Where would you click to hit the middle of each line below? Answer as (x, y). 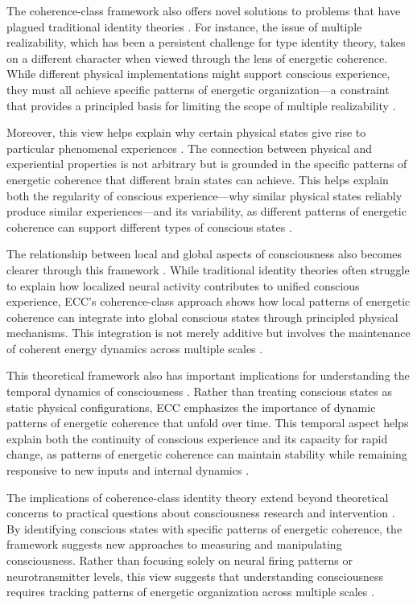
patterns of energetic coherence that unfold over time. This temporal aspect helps (208, 423)
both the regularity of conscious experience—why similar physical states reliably (204, 195)
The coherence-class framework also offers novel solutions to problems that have (204, 10)
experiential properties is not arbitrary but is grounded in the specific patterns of (207, 164)
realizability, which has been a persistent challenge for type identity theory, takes (206, 42)
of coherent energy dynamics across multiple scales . (135, 348)
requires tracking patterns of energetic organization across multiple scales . (190, 592)
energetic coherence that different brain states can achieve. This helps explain (198, 179)
